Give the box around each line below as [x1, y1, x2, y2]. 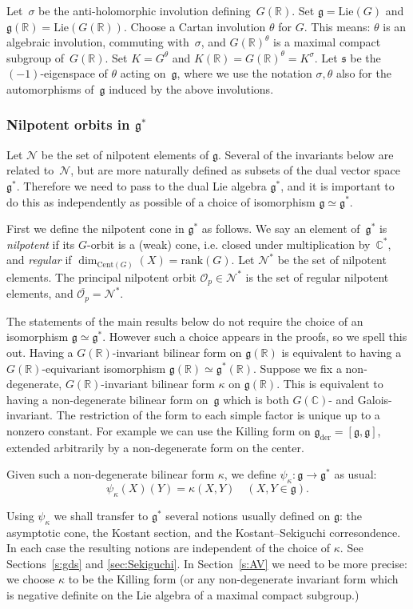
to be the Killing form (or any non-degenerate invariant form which [68, 571, 399, 587]
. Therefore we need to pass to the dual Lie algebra [16, 177, 267, 194]
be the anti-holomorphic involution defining [38, 2, 251, 18]
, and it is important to [280, 177, 395, 194]
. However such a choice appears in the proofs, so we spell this [102, 328, 407, 345]
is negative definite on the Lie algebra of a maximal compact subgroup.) [6, 587, 359, 603]
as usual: [334, 466, 377, 483]
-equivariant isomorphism [42, 359, 166, 376]
